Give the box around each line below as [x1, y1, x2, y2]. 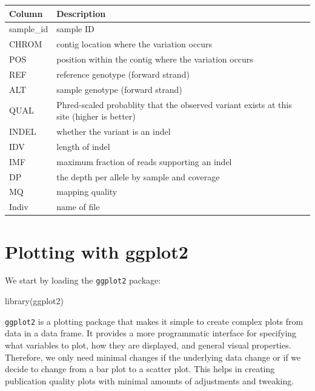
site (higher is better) [56, 110, 136, 123]
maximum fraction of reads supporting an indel [56, 155, 232, 168]
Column [9, 7, 43, 19]
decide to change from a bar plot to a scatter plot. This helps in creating [5, 362, 275, 375]
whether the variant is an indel [56, 125, 171, 137]
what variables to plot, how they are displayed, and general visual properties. [5, 338, 291, 351]
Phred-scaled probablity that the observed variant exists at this [56, 98, 292, 110]
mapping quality [56, 185, 118, 198]
